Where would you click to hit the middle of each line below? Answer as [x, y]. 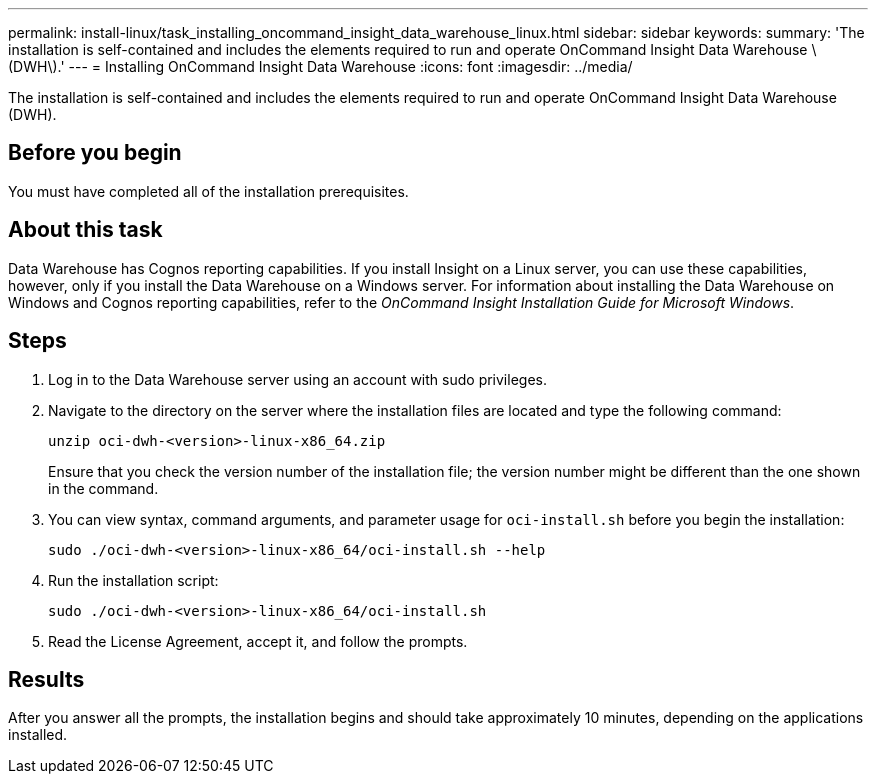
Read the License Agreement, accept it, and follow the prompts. [258, 641]
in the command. [103, 488]
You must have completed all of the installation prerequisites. [208, 191]
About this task [85, 230]
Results [46, 679]
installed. [38, 735]
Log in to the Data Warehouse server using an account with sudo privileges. [297, 379]
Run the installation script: [133, 580]
